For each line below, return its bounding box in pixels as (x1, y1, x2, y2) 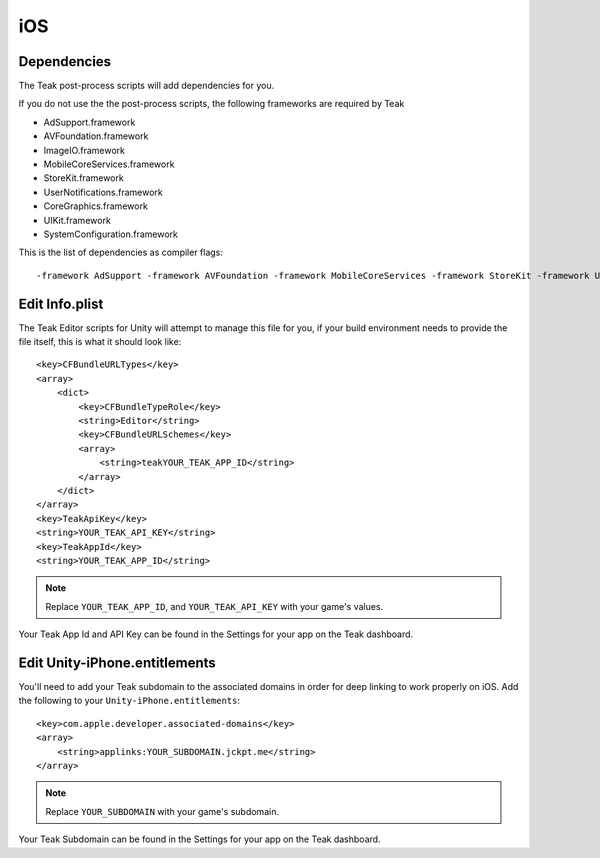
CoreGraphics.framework (43, 200, 149, 212)
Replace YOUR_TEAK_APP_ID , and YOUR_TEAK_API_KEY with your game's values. (45, 600, 384, 612)
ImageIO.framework (43, 144, 125, 156)
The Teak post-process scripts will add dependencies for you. (18, 80, 275, 92)
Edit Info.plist (18, 295, 104, 312)
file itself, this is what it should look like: (18, 336, 182, 348)
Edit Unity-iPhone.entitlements (18, 654, 217, 671)
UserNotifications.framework (43, 186, 164, 198)
